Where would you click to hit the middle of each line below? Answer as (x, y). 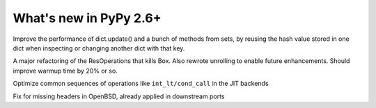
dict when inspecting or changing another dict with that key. (99, 48)
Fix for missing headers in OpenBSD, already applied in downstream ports (119, 96)
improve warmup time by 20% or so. (65, 71)
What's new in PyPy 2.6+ (87, 18)
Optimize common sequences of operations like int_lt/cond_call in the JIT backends (141, 84)
